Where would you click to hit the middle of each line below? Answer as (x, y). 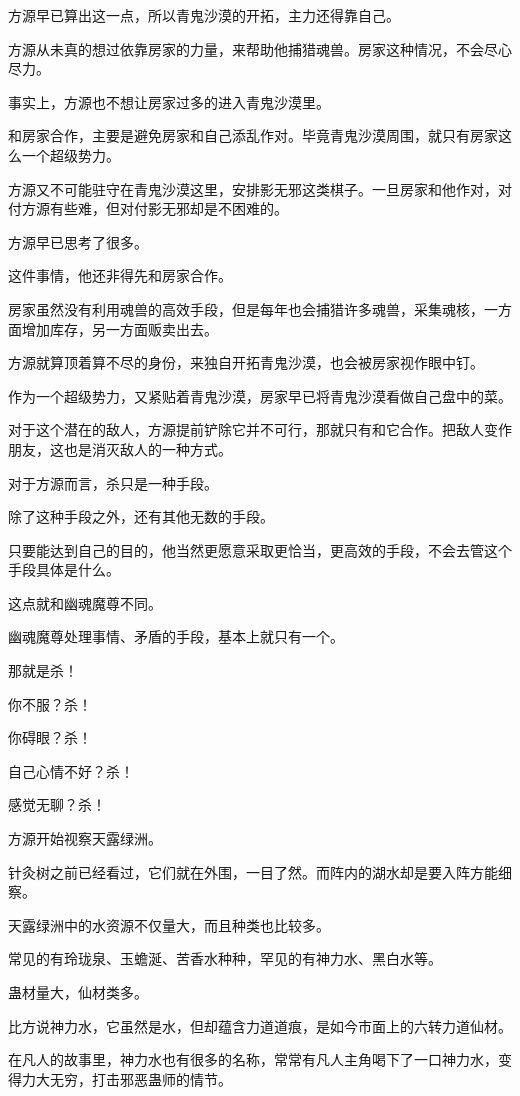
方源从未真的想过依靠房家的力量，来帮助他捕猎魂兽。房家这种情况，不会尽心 (260, 48)
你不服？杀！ (50, 703)
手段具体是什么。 (64, 569)
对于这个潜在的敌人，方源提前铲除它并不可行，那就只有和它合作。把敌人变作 (260, 429)
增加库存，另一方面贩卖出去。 (119, 328)
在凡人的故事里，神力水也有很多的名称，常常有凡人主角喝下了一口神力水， (253, 1059)
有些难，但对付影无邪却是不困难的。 (168, 208)
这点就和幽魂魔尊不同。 (85, 602)
